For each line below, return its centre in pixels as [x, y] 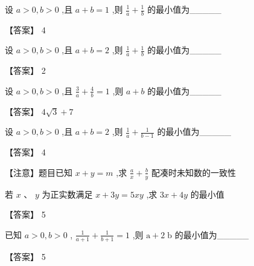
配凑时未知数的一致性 [194, 172]
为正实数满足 [67, 194]
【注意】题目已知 [39, 172]
